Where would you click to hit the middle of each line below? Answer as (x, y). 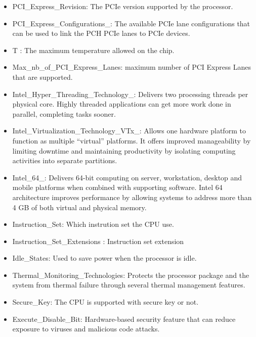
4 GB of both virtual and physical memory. (79, 207)
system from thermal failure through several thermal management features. (129, 285)
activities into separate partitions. (65, 160)
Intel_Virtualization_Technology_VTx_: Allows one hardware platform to (129, 131)
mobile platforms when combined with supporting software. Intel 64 (117, 187)
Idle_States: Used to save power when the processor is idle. (104, 258)
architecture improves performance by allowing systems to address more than (132, 197)
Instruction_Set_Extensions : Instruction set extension (98, 241)
